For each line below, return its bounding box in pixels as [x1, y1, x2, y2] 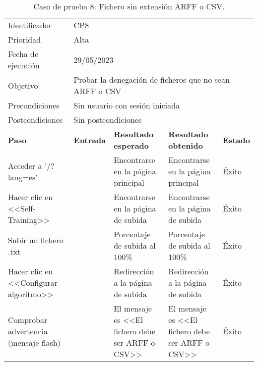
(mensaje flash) [8, 337, 61, 348]
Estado [223, 134, 250, 146]
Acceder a [8, 159, 42, 171]
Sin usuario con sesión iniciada [73, 100, 180, 111]
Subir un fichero [8, 234, 64, 246]
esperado [114, 140, 149, 151]
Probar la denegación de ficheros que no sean [73, 74, 230, 85]
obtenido [168, 140, 203, 151]
